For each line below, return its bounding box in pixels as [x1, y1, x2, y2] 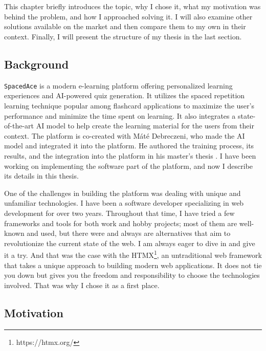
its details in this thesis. [4, 170, 79, 181]
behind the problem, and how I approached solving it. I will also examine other [4, 11, 253, 21]
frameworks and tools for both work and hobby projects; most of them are [4, 217, 237, 228]
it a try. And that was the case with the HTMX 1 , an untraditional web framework [4, 248, 262, 260]
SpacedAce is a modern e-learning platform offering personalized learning [4, 80, 233, 91]
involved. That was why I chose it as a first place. [4, 279, 160, 290]
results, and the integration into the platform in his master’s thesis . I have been [4, 150, 256, 161]
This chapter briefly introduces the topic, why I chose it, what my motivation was [4, 1, 261, 12]
